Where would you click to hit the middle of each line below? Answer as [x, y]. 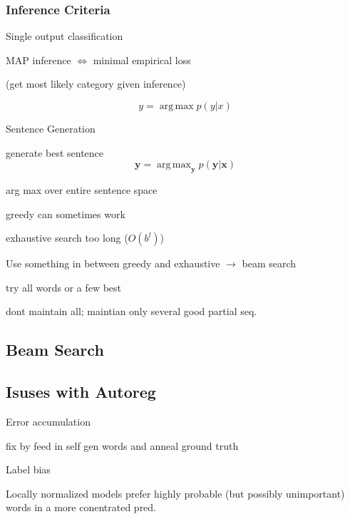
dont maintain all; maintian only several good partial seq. [132, 311]
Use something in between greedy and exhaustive [113, 263]
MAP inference [38, 60]
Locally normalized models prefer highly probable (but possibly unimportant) [175, 493]
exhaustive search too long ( [67, 238]
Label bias [28, 469]
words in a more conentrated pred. [81, 507]
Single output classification [65, 36]
